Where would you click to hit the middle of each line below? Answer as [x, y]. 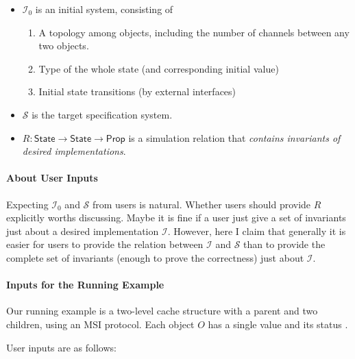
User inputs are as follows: [61, 347]
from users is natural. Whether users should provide [202, 204]
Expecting [27, 204]
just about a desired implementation [83, 231]
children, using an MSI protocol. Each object [100, 324]
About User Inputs [52, 178]
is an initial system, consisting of [104, 9]
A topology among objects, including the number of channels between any [194, 32]
